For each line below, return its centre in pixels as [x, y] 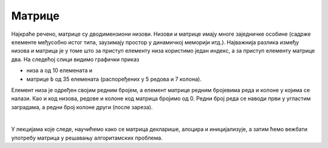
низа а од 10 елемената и [60, 70]
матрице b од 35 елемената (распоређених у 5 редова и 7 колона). [114, 79]
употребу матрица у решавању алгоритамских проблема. [87, 138]
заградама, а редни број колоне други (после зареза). [82, 107]
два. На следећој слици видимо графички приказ [75, 59]
